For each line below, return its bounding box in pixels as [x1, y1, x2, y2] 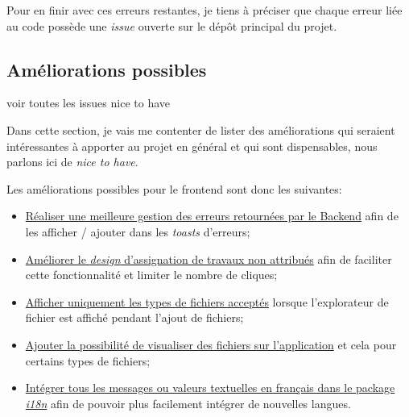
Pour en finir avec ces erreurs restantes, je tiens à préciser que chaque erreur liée [6, 2, 403, 18]
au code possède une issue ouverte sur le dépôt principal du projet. [6, 17, 337, 34]
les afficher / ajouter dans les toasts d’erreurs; [25, 223, 250, 240]
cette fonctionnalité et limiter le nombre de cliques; [25, 266, 278, 283]
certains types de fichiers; [25, 352, 151, 369]
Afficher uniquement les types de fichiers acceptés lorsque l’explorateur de [25, 293, 389, 310]
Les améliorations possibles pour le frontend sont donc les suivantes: [6, 180, 342, 197]
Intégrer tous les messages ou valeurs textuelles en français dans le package [25, 379, 395, 396]
